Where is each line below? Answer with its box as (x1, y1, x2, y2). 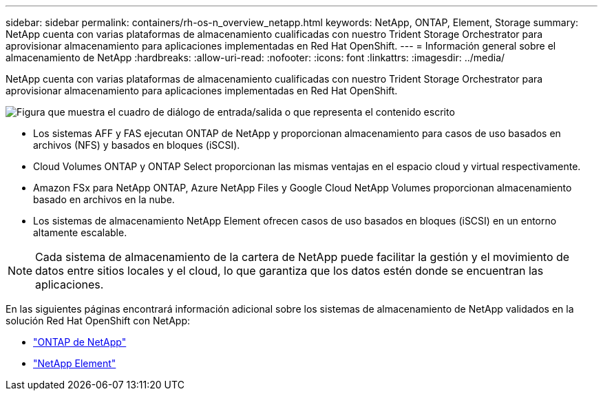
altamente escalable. (33, 227, 127, 238)
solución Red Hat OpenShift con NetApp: (6, 315, 191, 326)
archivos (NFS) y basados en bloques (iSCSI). (33, 139, 240, 151)
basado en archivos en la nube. (33, 194, 175, 205)
